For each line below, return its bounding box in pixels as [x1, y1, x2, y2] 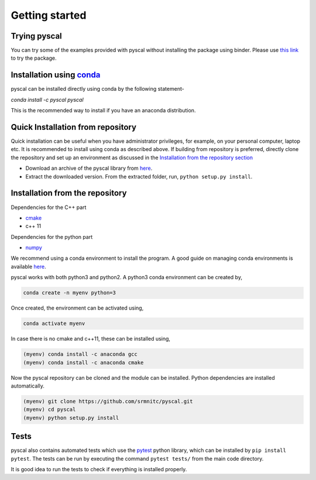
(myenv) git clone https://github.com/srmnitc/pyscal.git [23, 398, 193, 404]
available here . [11, 263, 46, 270]
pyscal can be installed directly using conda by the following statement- [11, 85, 184, 92]
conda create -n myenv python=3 [23, 290, 116, 296]
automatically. [11, 382, 45, 389]
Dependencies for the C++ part [11, 204, 87, 211]
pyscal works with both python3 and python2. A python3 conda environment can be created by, [11, 274, 243, 281]
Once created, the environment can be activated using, [11, 304, 144, 311]
